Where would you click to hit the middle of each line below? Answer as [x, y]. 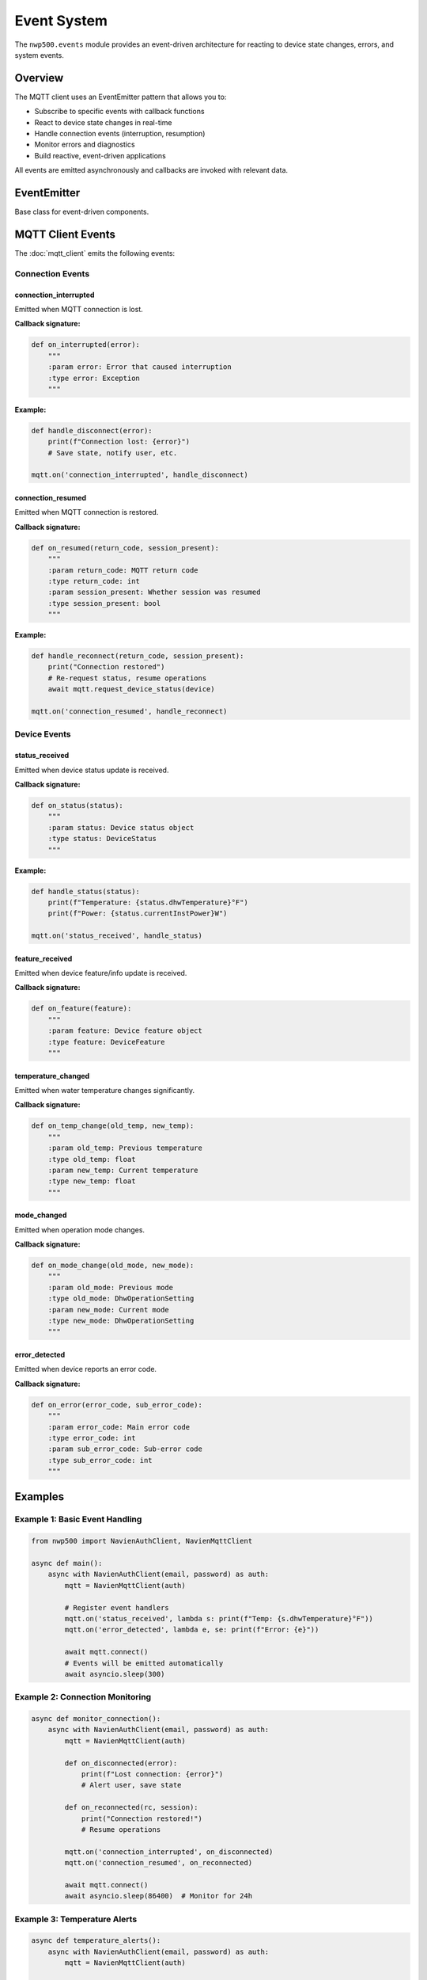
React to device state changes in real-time [104, 122]
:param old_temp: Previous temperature [125, 1148]
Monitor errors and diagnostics [85, 145]
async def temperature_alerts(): [96, 1941]
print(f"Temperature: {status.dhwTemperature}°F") [148, 902]
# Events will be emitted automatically [144, 1663]
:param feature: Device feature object [125, 1031]
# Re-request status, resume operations [127, 678]
